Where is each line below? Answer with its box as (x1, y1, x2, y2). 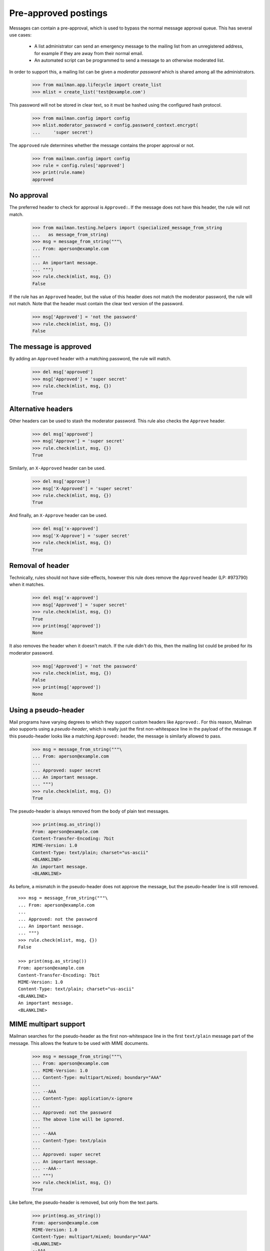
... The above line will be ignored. (32, 1116, 125, 1122)
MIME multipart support (9, 1020, 85, 1028)
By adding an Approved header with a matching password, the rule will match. (9, 356, 171, 362)
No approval (9, 191, 48, 200)
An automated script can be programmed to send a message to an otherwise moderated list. (34, 58, 225, 64)
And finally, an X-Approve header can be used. (9, 512, 107, 518)
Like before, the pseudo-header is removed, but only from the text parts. (9, 1199, 159, 1205)
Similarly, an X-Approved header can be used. (9, 465, 106, 471)
